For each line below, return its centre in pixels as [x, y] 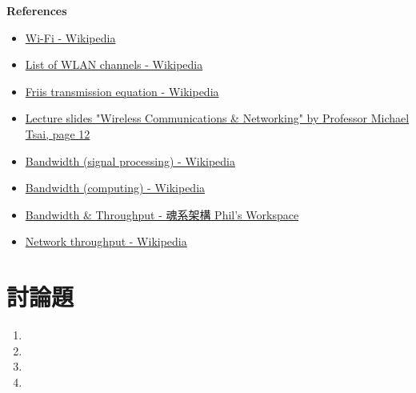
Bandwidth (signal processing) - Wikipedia [130, 160]
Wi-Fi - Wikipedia [70, 37]
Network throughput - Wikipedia [106, 241]
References [37, 10]
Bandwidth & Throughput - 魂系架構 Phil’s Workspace [162, 214]
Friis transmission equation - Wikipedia [122, 91]
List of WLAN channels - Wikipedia [114, 64]
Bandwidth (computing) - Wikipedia [115, 188]
